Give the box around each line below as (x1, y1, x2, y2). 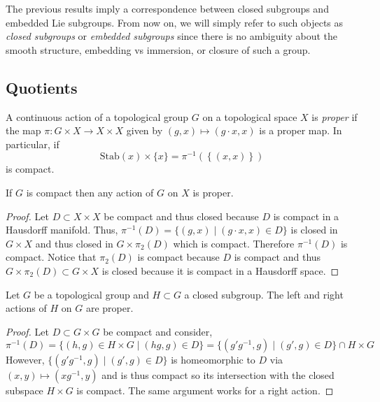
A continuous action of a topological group (6, 109, 189, 124)
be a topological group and (34, 287, 149, 301)
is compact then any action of (26, 185, 154, 200)
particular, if (6, 136, 59, 151)
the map (6, 123, 41, 138)
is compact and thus (234, 250, 321, 264)
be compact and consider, (103, 324, 213, 338)
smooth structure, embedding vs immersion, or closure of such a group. (6, 42, 311, 57)
